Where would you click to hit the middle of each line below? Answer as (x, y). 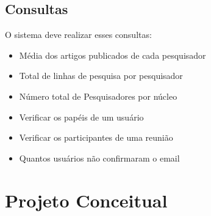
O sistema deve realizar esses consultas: (78, 35)
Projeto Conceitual (86, 200)
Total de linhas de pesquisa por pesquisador (101, 76)
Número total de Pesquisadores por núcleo (98, 96)
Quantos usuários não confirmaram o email (99, 158)
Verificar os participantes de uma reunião (96, 137)
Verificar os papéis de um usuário (81, 117)
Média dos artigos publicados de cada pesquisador (113, 55)
